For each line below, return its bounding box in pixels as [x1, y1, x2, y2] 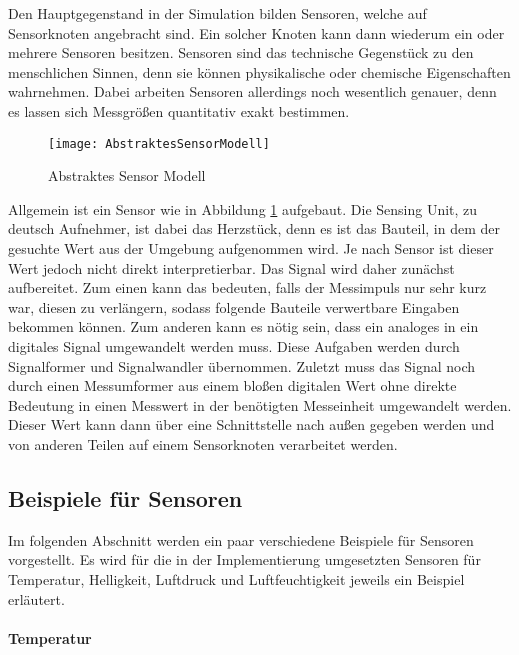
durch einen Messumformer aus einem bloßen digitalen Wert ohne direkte [8, 375, 457, 396]
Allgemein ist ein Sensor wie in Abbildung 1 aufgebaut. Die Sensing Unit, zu [8, 198, 478, 219]
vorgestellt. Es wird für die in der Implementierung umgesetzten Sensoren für [8, 549, 481, 570]
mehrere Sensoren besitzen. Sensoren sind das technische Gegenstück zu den [8, 42, 474, 63]
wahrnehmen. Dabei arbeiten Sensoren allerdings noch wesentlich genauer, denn [8, 81, 497, 102]
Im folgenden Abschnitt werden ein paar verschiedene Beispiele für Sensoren [8, 529, 474, 550]
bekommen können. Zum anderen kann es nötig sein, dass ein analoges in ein [8, 316, 479, 337]
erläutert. [8, 588, 65, 609]
